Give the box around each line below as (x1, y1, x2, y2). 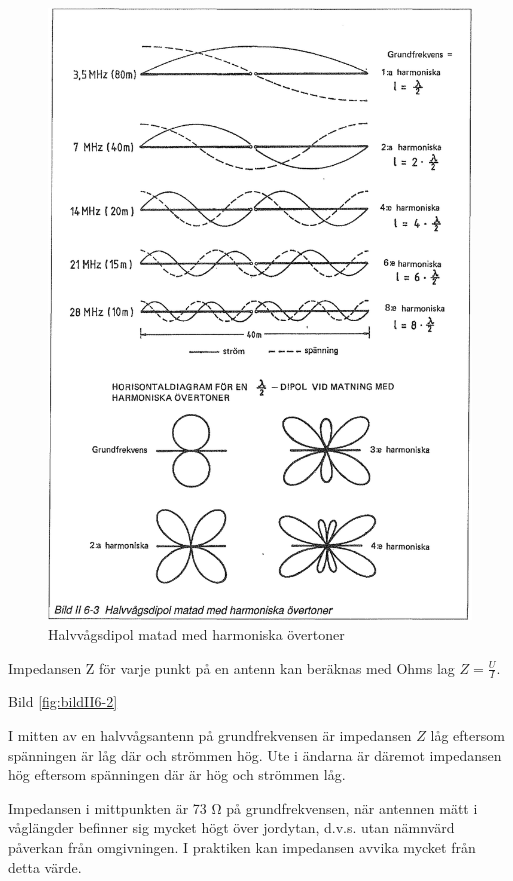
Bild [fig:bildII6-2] (8, 691, 118, 712)
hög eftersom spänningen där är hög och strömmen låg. (8, 764, 346, 785)
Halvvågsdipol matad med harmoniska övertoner (48, 623, 345, 644)
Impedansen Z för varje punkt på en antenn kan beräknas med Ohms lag (8, 657, 455, 678)
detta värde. (8, 856, 82, 877)
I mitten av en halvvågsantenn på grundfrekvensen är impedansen (8, 724, 412, 745)
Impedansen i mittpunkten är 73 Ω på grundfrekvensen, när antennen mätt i (8, 797, 478, 818)
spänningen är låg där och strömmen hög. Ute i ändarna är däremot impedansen (8, 744, 502, 765)
